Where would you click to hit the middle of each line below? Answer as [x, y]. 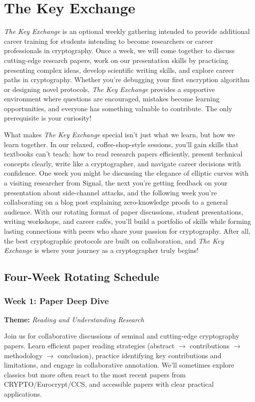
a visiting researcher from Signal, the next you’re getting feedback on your [116, 183]
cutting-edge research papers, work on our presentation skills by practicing [116, 60]
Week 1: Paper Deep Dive [57, 301]
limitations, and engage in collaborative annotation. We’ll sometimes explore [119, 365]
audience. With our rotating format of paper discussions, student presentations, [124, 211]
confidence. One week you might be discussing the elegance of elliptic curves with [126, 173]
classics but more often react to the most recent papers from [95, 374]
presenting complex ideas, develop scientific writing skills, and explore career [119, 70]
